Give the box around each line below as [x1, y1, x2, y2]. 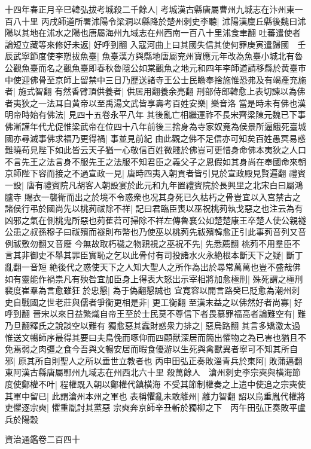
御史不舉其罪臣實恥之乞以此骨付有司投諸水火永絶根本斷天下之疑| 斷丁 [29, 249, 303, 261]
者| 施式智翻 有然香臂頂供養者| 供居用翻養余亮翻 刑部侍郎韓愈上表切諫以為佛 [5, 85, 306, 97]
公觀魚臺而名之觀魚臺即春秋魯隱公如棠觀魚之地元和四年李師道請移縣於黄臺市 [5, 61, 306, 74]
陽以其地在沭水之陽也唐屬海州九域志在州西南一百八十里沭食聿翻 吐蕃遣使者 [5, 26, 301, 39]
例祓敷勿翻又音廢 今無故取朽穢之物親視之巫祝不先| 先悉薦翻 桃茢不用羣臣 [5, 237, 292, 249]
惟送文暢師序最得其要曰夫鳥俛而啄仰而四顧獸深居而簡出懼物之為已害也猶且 [5, 331, 298, 343]
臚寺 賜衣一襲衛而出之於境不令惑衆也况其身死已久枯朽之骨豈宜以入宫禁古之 [5, 190, 301, 203]
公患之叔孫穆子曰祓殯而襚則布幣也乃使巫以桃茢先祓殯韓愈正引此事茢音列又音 [5, 225, 306, 238]
